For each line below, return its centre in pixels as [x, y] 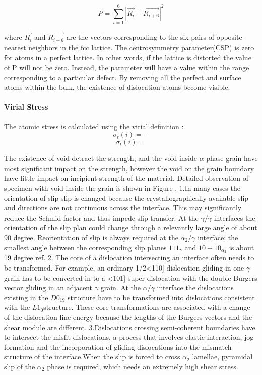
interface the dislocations [195, 287]
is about [242, 247]
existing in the [26, 297]
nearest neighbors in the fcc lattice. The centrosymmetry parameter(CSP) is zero [129, 47]
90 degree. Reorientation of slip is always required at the [91, 237]
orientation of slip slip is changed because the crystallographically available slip [126, 198]
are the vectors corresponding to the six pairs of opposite [154, 37]
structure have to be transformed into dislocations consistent [161, 297]
